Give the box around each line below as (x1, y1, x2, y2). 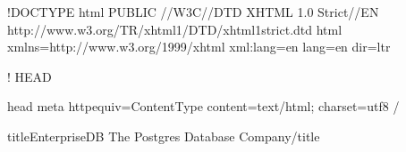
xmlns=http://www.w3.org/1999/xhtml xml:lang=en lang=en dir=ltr (7, 37, 391, 56)
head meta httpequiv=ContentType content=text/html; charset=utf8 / (7, 97, 400, 116)
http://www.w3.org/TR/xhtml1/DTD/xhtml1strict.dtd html (7, 20, 343, 38)
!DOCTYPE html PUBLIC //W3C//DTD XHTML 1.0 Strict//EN (7, 3, 379, 20)
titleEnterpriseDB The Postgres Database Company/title (7, 126, 320, 145)
